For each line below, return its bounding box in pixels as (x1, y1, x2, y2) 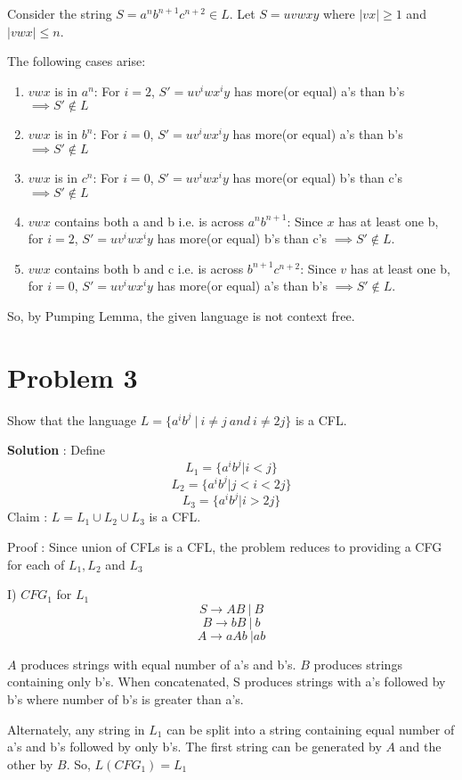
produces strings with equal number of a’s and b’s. (20, 654, 296, 673)
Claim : (7, 507, 48, 526)
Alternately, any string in (7, 719, 145, 738)
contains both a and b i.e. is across (54, 211, 244, 230)
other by (7, 754, 53, 773)
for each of (7, 554, 65, 573)
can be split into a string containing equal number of (166, 719, 455, 738)
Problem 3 (7, 358, 138, 395)
